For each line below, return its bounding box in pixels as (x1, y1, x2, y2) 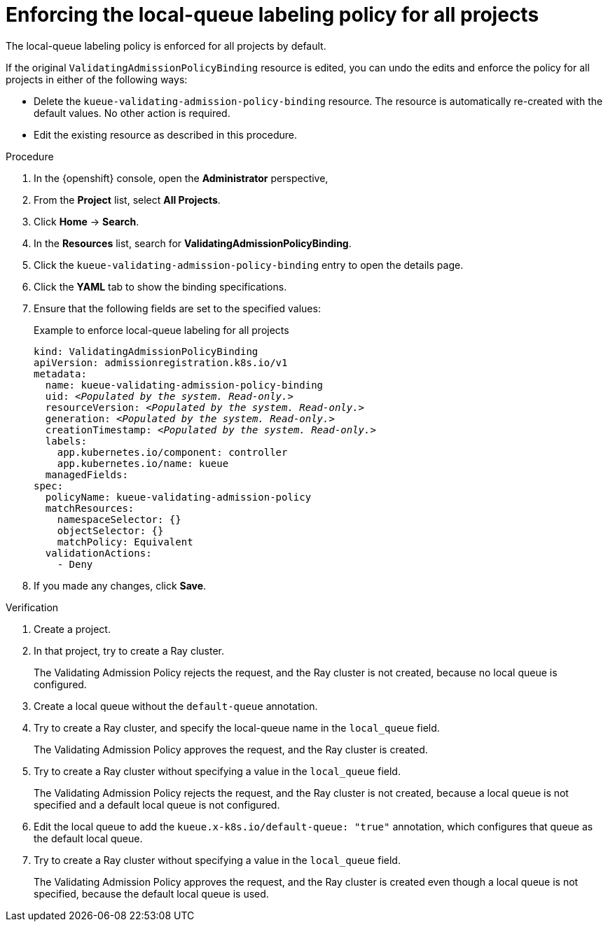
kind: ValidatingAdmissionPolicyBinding (34, 345, 258, 357)
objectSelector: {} (57, 524, 164, 536)
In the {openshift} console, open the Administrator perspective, (34, 172, 329, 184)
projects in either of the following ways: (6, 73, 188, 85)
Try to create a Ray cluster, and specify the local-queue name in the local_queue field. (34, 721, 440, 734)
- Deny (57, 558, 93, 570)
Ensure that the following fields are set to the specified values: (34, 302, 321, 314)
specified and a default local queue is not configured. (34, 798, 280, 811)
